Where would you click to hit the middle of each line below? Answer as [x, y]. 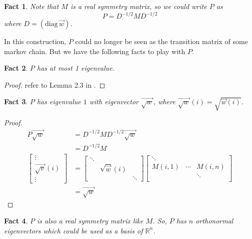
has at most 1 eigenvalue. [76, 68]
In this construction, [35, 41]
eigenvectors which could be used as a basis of [73, 230]
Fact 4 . [16, 221]
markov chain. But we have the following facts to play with [95, 51]
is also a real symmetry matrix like [90, 221]
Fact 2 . [16, 68]
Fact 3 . [16, 101]
